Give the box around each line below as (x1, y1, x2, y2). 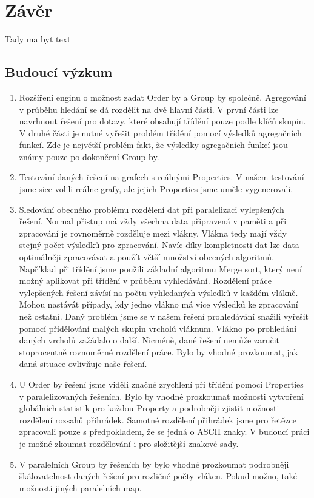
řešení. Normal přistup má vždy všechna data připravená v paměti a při (19, 215, 287, 227)
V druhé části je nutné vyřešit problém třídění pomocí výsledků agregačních (19, 126, 302, 139)
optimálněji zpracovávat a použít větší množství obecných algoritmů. (19, 251, 275, 263)
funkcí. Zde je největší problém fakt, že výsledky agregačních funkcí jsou (19, 138, 288, 151)
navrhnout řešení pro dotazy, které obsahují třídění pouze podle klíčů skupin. (19, 115, 306, 127)
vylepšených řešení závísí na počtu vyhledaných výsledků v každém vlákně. (19, 286, 298, 298)
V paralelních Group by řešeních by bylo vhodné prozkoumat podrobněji (19, 457, 289, 470)
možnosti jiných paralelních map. (19, 481, 142, 494)
